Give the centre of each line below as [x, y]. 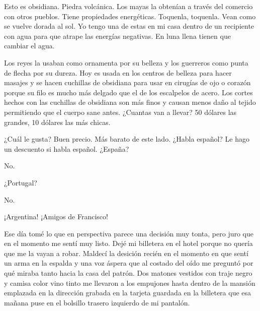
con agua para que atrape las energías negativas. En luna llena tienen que [117, 36]
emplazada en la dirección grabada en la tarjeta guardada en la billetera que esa [128, 293]
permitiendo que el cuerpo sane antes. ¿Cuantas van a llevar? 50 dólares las [120, 112]
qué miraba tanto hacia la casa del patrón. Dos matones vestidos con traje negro [128, 273]
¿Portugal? [21, 182]
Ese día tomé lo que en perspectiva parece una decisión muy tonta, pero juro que [129, 233]
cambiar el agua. [29, 46]
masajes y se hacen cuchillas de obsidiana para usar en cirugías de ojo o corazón [127, 82]
